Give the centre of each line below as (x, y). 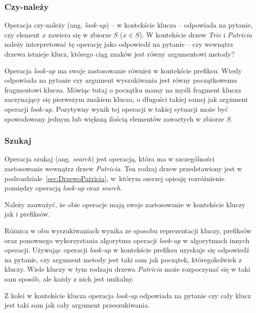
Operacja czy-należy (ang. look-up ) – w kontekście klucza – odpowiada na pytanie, (128, 25)
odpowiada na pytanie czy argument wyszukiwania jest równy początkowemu (121, 80)
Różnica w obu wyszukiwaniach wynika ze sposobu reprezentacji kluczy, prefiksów (128, 230)
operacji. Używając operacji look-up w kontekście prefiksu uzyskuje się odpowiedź (127, 250)
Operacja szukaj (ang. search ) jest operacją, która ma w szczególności (110, 159)
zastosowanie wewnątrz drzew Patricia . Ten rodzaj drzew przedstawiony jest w (123, 168)
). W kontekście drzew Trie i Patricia (196, 34)
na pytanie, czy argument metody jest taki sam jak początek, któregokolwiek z (123, 259)
